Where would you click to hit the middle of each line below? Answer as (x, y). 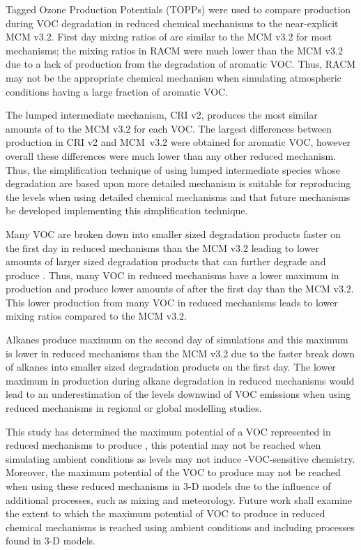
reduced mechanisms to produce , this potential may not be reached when (163, 445)
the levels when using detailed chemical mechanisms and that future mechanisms (178, 196)
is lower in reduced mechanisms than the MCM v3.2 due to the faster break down (180, 353)
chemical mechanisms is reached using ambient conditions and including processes (180, 527)
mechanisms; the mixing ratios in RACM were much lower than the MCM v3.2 (174, 50)
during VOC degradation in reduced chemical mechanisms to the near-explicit (172, 23)
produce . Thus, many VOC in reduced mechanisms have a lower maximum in (172, 275)
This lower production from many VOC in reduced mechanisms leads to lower (172, 302)
